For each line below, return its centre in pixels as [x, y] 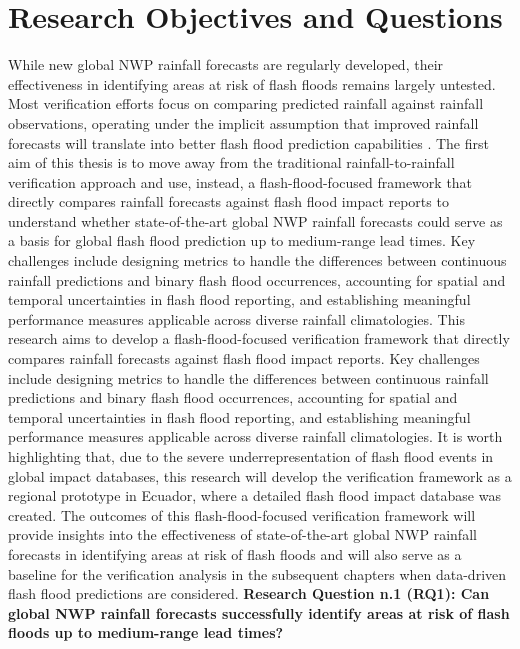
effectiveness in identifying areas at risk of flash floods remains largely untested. [252, 83]
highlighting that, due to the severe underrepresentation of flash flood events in [251, 456]
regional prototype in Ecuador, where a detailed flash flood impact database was [254, 495]
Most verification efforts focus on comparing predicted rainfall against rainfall [246, 103]
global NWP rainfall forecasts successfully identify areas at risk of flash [259, 612]
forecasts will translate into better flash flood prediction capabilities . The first [248, 142]
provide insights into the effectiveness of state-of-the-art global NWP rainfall [242, 534]
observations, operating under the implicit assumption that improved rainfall [243, 122]
